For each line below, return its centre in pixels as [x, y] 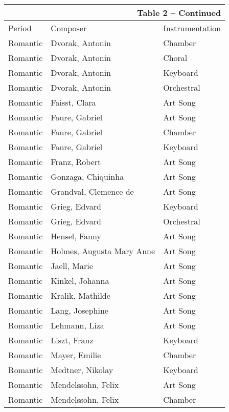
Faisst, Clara [73, 102]
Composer [69, 28]
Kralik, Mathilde [81, 295]
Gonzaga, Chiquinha [87, 177]
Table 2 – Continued [179, 13]
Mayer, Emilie [76, 355]
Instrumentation [192, 28]
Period [20, 28]
